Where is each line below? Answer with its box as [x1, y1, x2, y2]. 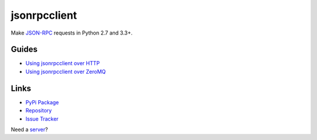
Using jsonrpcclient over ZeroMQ [25, 68, 106, 75]
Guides [11, 45, 38, 54]
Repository [25, 107, 52, 114]
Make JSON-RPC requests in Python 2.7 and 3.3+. [11, 29, 133, 36]
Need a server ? [11, 126, 48, 133]
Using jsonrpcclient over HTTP [25, 60, 100, 67]
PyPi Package [25, 98, 59, 105]
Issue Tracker [25, 115, 59, 122]
